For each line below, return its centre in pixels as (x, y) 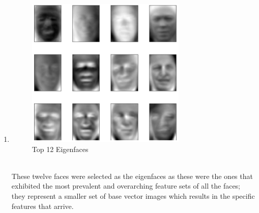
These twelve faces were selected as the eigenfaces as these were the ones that (132, 176)
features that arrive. (42, 206)
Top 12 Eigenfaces (60, 149)
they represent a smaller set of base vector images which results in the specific (133, 195)
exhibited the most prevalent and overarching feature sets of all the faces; (126, 186)
